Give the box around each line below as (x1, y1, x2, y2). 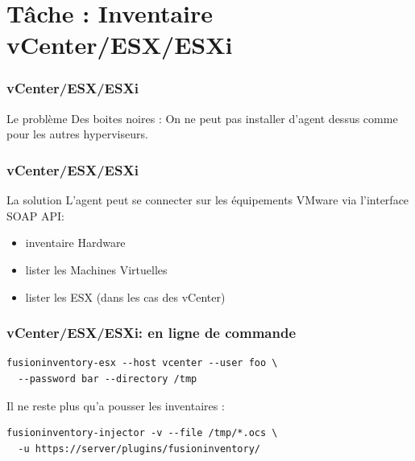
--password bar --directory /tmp (18, 373, 197, 385)
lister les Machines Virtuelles (25, 261, 168, 278)
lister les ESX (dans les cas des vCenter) (25, 288, 226, 305)
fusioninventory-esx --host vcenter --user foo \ (6, 357, 278, 369)
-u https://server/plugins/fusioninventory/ (18, 442, 260, 455)
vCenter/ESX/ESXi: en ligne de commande (6, 323, 297, 343)
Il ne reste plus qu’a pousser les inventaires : (6, 397, 225, 414)
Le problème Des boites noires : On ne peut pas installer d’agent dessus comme (6, 109, 398, 126)
